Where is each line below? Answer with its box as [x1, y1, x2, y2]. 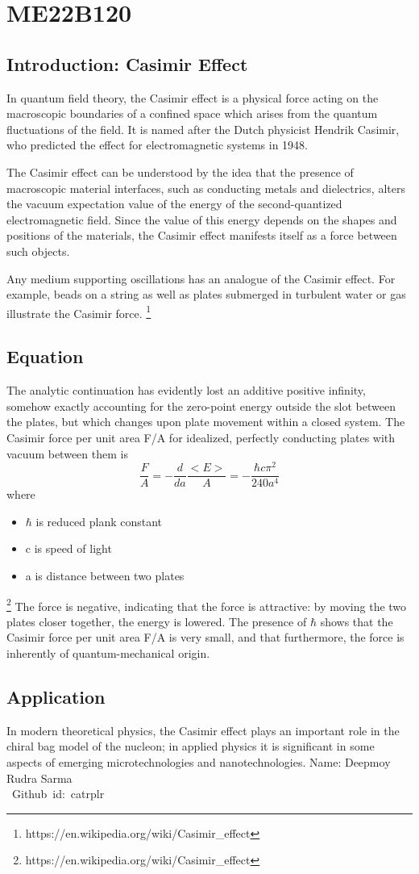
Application [6, 684, 106, 709]
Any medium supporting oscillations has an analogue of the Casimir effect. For [6, 270, 396, 286]
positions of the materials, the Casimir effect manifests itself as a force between [6, 227, 397, 244]
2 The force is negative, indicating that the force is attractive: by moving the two [6, 595, 407, 614]
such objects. [6, 242, 70, 259]
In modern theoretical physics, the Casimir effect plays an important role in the [6, 721, 400, 738]
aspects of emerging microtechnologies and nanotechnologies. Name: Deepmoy [6, 754, 391, 771]
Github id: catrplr [11, 785, 105, 802]
